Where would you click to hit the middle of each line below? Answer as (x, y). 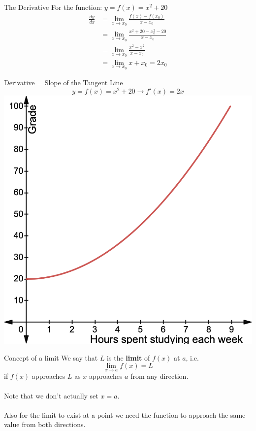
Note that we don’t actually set (51, 395)
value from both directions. (45, 424)
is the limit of (128, 357)
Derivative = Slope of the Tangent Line (64, 83)
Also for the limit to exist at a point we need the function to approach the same (125, 414)
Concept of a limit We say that (51, 357)
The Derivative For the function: (53, 7)
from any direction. (160, 376)
